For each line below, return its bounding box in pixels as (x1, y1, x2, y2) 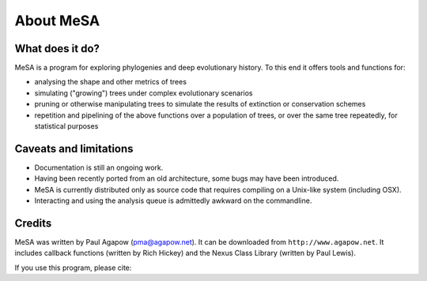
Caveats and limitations (14, 142, 134, 155)
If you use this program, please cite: (14, 263, 132, 272)
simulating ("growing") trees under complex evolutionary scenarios (34, 88, 253, 98)
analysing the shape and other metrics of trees (34, 77, 187, 87)
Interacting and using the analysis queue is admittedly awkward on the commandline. (34, 196, 312, 205)
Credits (14, 216, 52, 230)
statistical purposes (34, 122, 99, 131)
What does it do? (14, 42, 100, 55)
